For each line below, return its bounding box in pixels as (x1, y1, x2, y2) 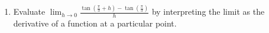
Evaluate (13, 5, 46, 18)
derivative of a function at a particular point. (13, 17, 177, 29)
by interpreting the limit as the (151, 5, 265, 18)
